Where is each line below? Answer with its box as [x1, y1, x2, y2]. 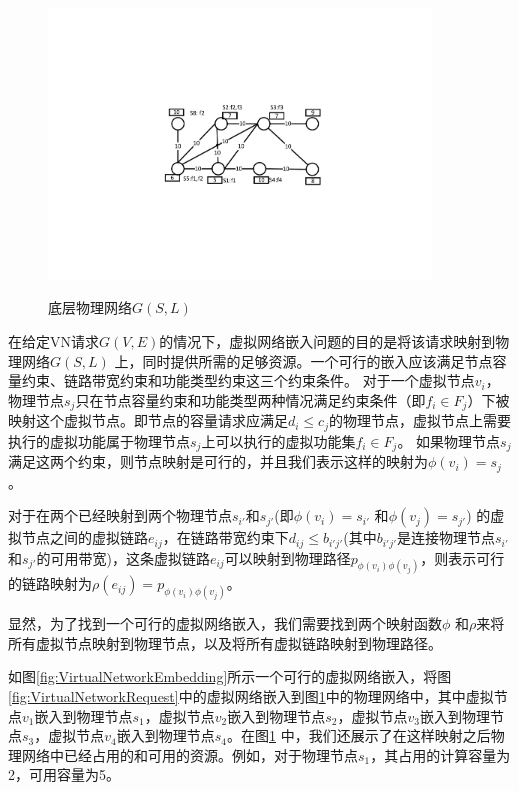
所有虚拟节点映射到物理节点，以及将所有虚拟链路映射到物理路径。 [8, 632, 442, 653]
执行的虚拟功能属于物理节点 [8, 430, 190, 451]
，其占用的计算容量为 [370, 744, 511, 765]
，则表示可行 [420, 547, 505, 568]
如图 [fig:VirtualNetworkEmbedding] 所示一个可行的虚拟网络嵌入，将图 [8, 666, 452, 687]
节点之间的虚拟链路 [21, 527, 148, 548]
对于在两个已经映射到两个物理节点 [8, 505, 232, 526]
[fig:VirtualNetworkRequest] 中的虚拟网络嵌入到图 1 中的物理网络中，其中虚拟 [8, 686, 494, 707]
